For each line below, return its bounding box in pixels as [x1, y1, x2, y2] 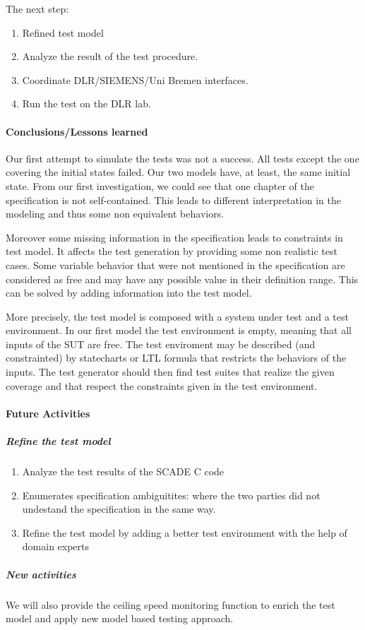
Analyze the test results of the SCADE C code [22, 464, 225, 479]
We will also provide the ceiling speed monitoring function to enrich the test [6, 597, 335, 612]
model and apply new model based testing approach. [6, 611, 234, 626]
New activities [6, 566, 76, 581]
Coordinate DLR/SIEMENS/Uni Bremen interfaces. [22, 72, 249, 87]
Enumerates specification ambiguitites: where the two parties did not [22, 487, 321, 502]
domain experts [22, 539, 90, 554]
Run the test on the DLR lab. [22, 96, 151, 111]
